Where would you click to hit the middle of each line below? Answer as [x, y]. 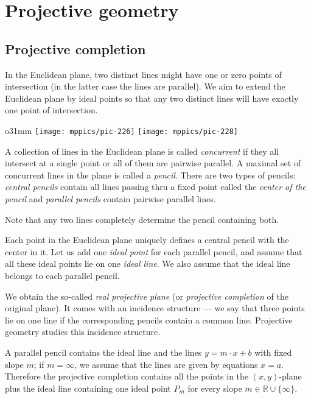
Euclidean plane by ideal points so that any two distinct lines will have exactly [152, 98]
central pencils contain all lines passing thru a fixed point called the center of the [155, 187]
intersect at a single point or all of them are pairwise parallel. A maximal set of [153, 163]
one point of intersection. [51, 110]
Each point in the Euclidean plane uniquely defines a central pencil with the [147, 240]
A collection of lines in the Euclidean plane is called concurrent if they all [142, 151]
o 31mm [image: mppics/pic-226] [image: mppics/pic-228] [121, 130]
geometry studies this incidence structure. [83, 332]
